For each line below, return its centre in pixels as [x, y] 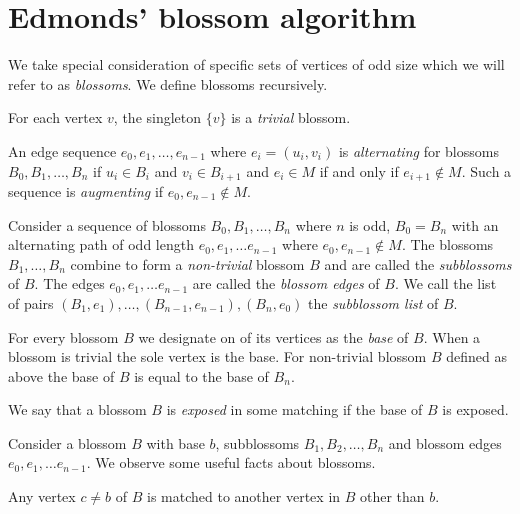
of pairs [31, 302]
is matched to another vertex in [244, 496]
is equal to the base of [201, 375]
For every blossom [63, 336]
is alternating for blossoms [418, 150]
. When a [452, 336]
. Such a [486, 170]
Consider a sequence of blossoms [107, 224]
